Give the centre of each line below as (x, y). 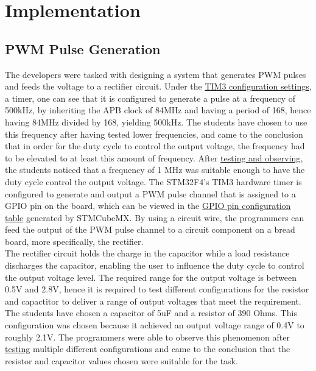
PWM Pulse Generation (83, 48)
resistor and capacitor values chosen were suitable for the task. (121, 360)
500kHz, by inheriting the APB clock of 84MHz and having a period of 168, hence (158, 110)
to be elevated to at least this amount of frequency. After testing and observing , (154, 157)
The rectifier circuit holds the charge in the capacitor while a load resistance (147, 253)
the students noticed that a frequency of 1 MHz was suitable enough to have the (155, 170)
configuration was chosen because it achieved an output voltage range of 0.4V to (155, 325)
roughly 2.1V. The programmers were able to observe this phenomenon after (147, 337)
